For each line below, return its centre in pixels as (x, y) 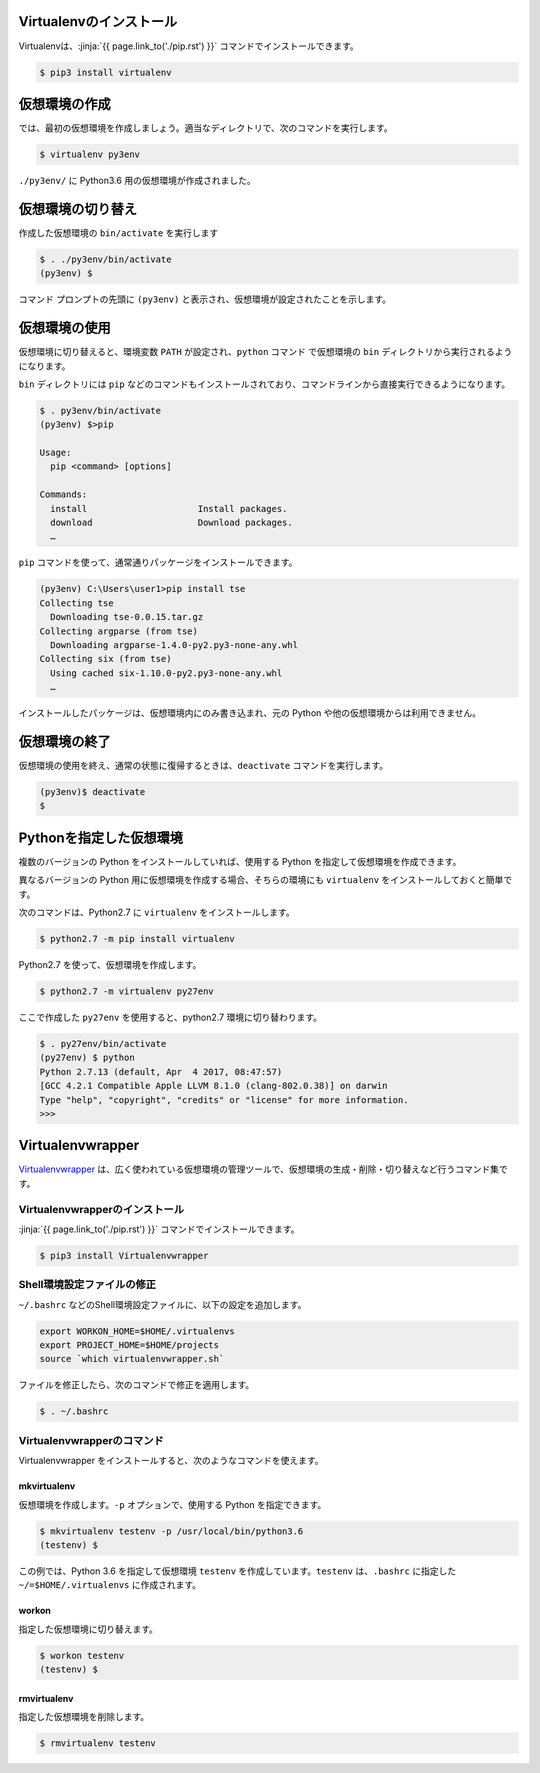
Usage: (55, 453)
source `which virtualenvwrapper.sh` (132, 1359)
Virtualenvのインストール (98, 21)
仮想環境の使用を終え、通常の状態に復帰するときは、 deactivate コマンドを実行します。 (203, 766)
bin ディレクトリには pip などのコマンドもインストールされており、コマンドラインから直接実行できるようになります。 (264, 384)
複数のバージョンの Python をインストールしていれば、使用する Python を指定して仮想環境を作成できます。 (240, 861)
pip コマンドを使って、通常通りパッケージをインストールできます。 (158, 562)
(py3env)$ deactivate (92, 791)
